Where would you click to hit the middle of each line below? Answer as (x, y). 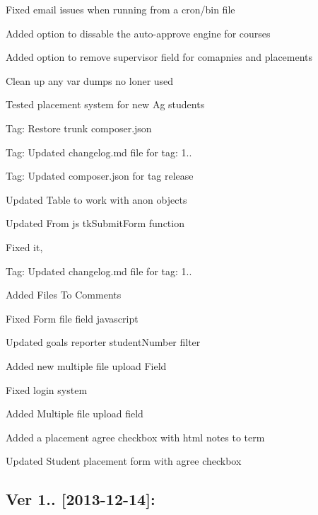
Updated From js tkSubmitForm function (95, 223)
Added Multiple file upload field (75, 413)
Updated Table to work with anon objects (96, 199)
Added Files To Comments (64, 295)
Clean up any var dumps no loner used (90, 80)
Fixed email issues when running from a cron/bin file (120, 9)
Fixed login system (47, 389)
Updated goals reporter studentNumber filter (103, 342)
